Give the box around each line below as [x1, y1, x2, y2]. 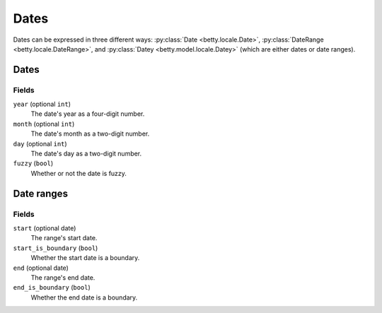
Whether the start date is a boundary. [30, 254, 140, 262]
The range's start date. [30, 234, 98, 242]
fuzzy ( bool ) [13, 159, 54, 167]
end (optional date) [13, 264, 69, 272]
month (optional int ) [13, 119, 75, 128]
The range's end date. [30, 273, 95, 282]
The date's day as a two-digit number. [30, 149, 142, 158]
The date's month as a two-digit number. [30, 129, 150, 138]
